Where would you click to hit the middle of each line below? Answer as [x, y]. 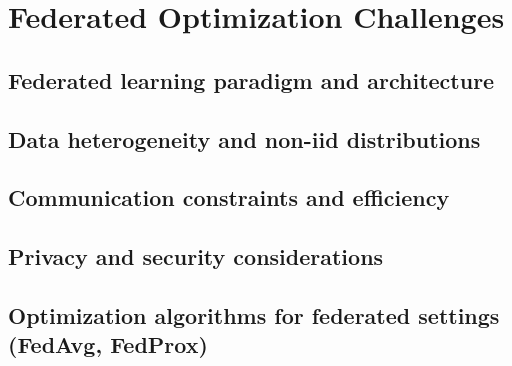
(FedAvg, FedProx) [108, 344]
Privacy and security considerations [196, 256]
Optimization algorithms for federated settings [254, 314]
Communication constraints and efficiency [229, 197]
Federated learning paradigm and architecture [251, 79]
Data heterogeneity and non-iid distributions [244, 138]
